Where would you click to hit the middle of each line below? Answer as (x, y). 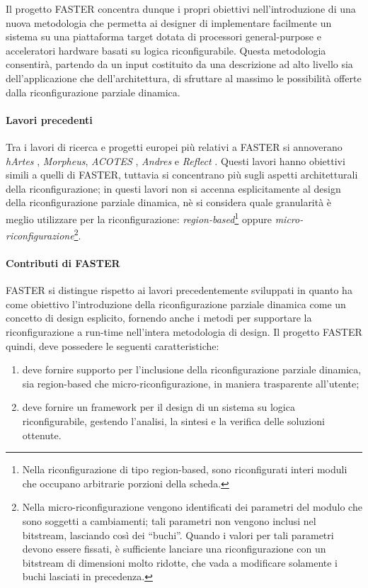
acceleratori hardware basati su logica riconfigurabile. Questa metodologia (166, 50)
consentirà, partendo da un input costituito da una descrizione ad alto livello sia (179, 64)
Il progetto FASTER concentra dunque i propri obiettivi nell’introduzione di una (181, 9)
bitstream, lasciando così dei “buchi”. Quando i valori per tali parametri (178, 535)
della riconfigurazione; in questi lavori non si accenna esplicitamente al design (173, 188)
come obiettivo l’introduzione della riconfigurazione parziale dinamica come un (176, 304)
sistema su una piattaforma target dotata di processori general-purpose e (163, 36)
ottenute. (42, 435)
